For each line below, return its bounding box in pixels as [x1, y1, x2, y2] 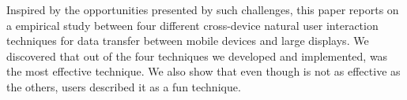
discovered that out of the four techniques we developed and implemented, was [6, 47, 388, 64]
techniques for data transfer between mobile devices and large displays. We [6, 32, 369, 49]
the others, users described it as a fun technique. [6, 78, 241, 94]
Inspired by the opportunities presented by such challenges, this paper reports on [6, 2, 399, 17]
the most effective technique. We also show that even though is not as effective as [6, 63, 401, 80]
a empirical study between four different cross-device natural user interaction [6, 17, 379, 33]
